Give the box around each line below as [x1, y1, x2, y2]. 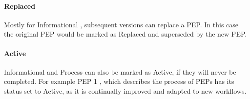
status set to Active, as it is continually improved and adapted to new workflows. [4, 85, 247, 96]
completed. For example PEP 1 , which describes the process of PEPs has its [4, 76, 234, 86]
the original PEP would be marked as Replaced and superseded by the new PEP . [4, 29, 247, 39]
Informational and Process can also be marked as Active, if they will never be [4, 66, 236, 77]
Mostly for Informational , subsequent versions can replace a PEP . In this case [4, 19, 239, 29]
